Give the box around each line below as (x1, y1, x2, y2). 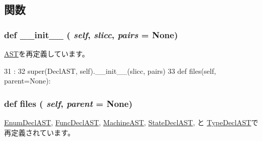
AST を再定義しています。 (4, 48, 89, 59)
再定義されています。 (4, 127, 75, 137)
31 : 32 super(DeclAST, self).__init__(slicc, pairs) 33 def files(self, (4, 65, 216, 76)
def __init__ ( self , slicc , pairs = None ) (4, 28, 178, 41)
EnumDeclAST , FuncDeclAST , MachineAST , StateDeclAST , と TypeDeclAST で (4, 117, 258, 127)
